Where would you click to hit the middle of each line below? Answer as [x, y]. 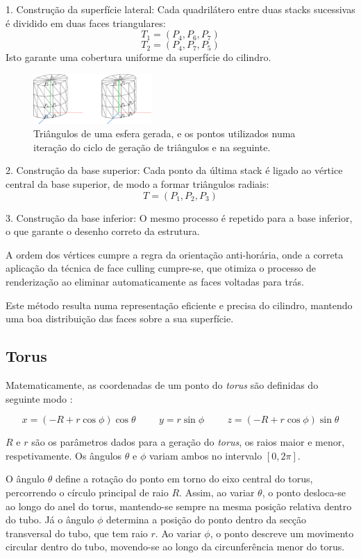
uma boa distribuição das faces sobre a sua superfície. [120, 319]
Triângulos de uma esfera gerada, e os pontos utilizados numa [165, 133]
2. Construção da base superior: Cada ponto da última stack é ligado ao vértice [174, 170]
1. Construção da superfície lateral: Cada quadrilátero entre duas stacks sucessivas [180, 9]
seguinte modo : [39, 398]
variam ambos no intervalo [205, 455]
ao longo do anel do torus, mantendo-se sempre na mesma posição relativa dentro [179, 506]
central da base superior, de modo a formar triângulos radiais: [137, 184]
